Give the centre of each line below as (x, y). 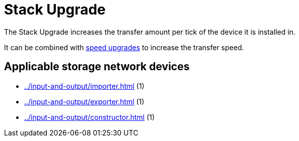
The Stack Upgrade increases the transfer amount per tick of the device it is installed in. (150, 32)
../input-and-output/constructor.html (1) (90, 117)
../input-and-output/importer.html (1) (84, 86)
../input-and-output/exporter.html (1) (84, 101)
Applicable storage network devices (97, 67)
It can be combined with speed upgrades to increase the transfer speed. (124, 47)
